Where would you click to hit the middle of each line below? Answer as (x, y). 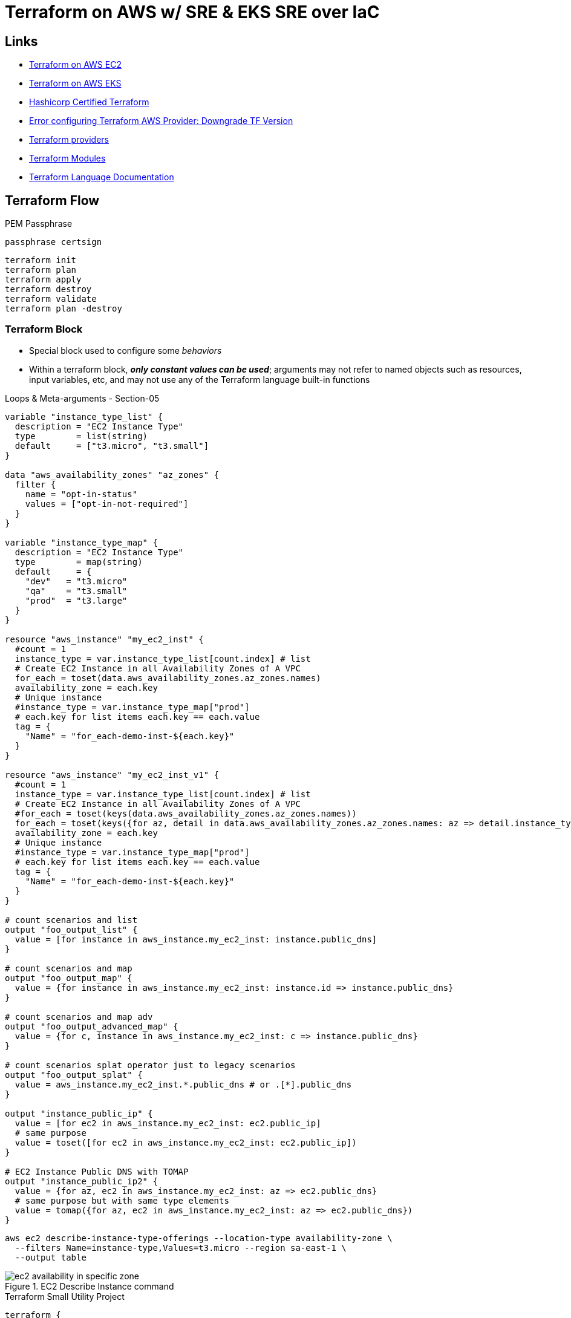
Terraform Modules (67, 158)
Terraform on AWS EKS (75, 83)
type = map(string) (79, 562)
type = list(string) (81, 436)
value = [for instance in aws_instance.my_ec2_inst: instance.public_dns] (196, 939)
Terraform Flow (52, 200)
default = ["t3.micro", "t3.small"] (112, 445)
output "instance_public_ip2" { (81, 1181)
